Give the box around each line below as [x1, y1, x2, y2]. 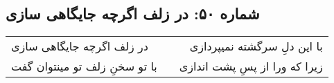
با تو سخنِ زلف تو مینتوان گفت [11, 58, 157, 75]
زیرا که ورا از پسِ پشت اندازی [179, 58, 323, 75]
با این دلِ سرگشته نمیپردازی [189, 38, 323, 55]
